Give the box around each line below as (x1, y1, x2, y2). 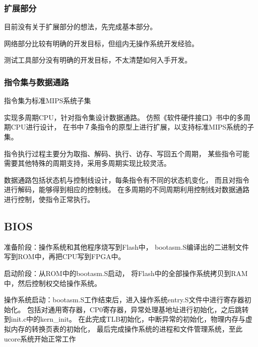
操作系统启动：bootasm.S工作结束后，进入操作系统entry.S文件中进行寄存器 (4, 294, 245, 305)
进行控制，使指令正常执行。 (4, 194, 94, 204)
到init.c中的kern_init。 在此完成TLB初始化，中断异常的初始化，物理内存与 (4, 314, 246, 324)
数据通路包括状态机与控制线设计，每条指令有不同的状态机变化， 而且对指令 (4, 174, 250, 185)
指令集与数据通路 (4, 75, 69, 88)
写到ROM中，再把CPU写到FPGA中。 (4, 251, 125, 262)
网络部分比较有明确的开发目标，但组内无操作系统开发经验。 (4, 38, 198, 48)
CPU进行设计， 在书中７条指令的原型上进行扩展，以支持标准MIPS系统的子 (10, 122, 255, 132)
